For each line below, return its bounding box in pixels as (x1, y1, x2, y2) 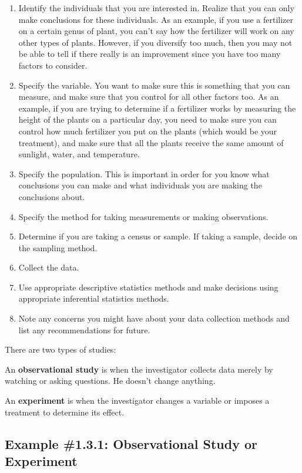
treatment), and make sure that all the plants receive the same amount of (18, 136, 284, 148)
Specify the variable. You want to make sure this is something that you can (18, 79, 290, 91)
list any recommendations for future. (18, 323, 150, 336)
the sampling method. (18, 241, 98, 254)
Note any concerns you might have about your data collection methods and (18, 312, 290, 325)
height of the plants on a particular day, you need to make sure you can (18, 113, 277, 126)
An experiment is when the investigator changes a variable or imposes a (5, 394, 270, 407)
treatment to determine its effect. (5, 406, 125, 418)
